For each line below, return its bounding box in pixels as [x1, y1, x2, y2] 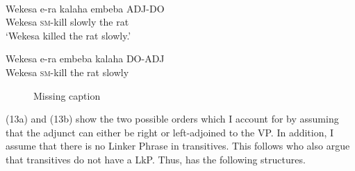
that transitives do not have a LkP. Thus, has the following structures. [6, 152, 306, 166]
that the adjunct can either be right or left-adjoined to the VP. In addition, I [6, 125, 334, 139]
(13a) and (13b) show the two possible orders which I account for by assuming [6, 111, 339, 126]
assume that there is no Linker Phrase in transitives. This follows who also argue [6, 138, 350, 153]
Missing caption [33, 88, 101, 102]
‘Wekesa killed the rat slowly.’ [6, 28, 131, 42]
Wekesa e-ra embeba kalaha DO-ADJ [6, 51, 165, 66]
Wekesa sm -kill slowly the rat [6, 15, 129, 29]
